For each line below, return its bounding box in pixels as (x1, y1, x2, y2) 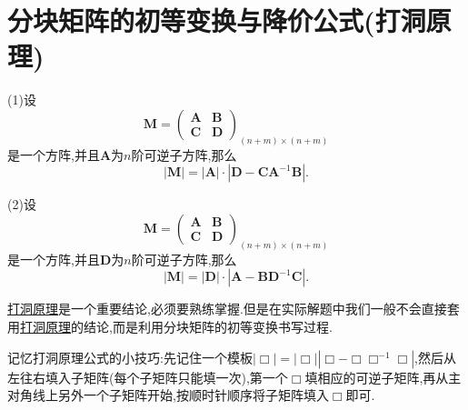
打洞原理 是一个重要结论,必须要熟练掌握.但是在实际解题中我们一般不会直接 (7, 299, 447, 318)
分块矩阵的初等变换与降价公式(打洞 (7, 2, 426, 39)
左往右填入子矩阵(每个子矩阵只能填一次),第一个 (7, 367, 288, 386)
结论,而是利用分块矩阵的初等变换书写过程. (83, 317, 333, 335)
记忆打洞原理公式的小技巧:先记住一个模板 (7, 347, 253, 366)
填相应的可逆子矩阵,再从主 (304, 367, 462, 386)
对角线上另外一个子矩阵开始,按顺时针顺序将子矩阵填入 (7, 385, 329, 405)
